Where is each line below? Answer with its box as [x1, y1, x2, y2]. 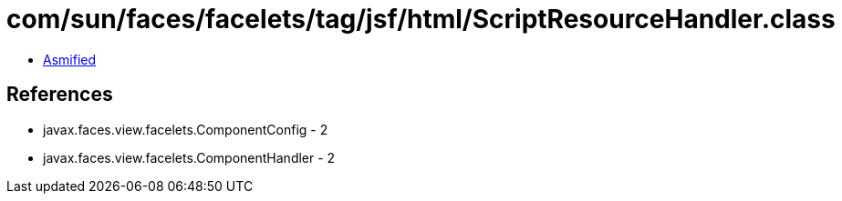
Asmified [43, 51, 97, 67]
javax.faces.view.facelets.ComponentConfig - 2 [43, 121, 328, 137]
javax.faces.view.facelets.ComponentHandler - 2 [43, 149, 336, 166]
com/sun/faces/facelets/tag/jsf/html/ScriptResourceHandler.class [6, 4, 836, 35]
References [6, 83, 113, 106]
